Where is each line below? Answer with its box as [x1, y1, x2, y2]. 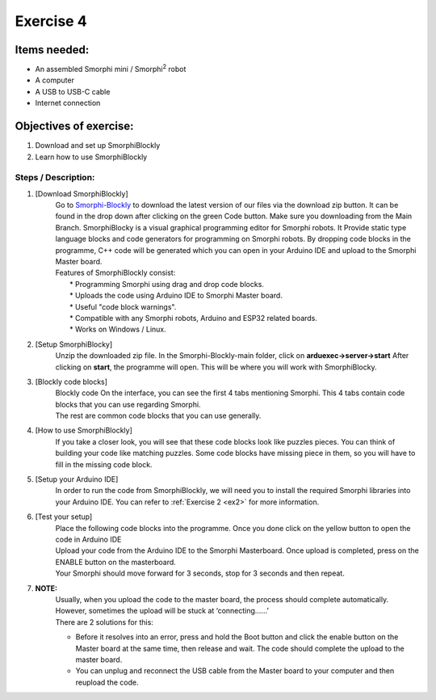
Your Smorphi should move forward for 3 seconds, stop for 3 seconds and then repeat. [55, 568, 345, 578]
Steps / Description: [15, 172, 95, 183]
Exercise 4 [15, 12, 88, 30]
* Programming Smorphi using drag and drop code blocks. [69, 279, 264, 289]
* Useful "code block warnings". [69, 302, 177, 311]
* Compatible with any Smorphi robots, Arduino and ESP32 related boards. [69, 313, 318, 323]
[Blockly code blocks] [35, 377, 108, 386]
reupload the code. [75, 677, 139, 687]
